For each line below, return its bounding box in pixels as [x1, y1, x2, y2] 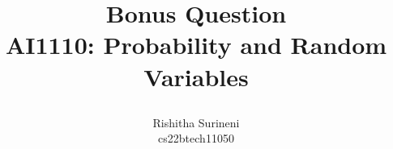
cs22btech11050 [158, 130, 234, 147]
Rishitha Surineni [152, 114, 240, 130]
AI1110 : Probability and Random [5, 28, 387, 61]
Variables [143, 60, 249, 93]
